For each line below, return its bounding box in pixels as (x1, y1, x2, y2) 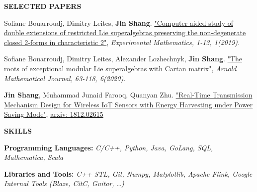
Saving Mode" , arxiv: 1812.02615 (4, 109, 103, 119)
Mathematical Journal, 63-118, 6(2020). (4, 73, 126, 83)
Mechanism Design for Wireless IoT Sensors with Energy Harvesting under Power (4, 99, 253, 109)
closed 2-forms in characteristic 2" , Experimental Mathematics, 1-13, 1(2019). (4, 37, 240, 47)
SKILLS (4, 125, 32, 136)
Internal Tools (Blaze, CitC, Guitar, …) (4, 178, 124, 189)
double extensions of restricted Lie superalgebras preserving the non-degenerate (4, 27, 246, 38)
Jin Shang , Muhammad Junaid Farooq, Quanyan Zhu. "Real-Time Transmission (4, 90, 253, 100)
